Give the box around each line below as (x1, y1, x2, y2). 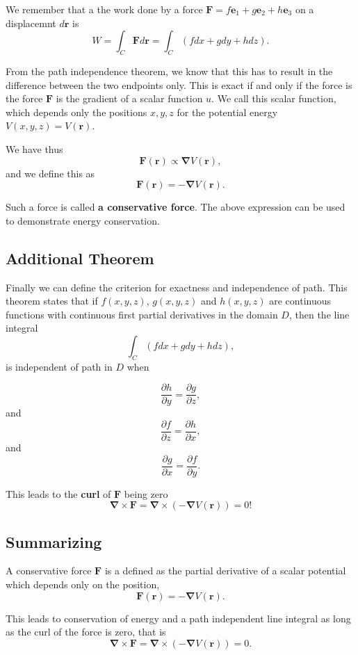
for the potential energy (177, 104, 278, 119)
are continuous (269, 293, 332, 308)
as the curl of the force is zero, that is (6, 624, 166, 639)
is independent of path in (6, 359, 113, 373)
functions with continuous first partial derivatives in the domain (6, 307, 278, 321)
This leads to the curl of (6, 486, 111, 501)
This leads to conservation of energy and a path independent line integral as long (6, 610, 351, 625)
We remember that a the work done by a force (6, 2, 203, 16)
